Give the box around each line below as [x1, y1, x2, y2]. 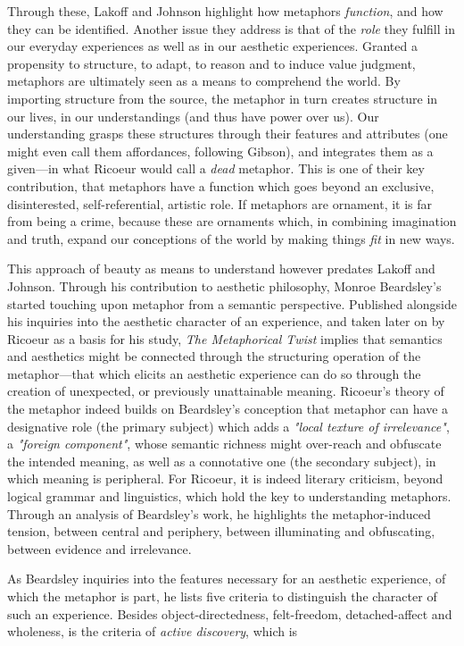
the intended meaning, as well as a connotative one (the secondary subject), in [7, 451, 436, 470]
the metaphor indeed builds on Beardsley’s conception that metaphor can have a [7, 399, 449, 418]
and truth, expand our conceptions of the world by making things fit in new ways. [7, 229, 455, 247]
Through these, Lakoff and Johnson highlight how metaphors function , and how [7, 2, 443, 20]
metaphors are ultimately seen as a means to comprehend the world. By [7, 71, 401, 90]
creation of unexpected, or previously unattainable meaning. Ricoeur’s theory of [7, 382, 444, 400]
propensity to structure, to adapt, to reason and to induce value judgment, [7, 54, 416, 72]
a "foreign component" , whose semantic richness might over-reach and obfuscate [7, 434, 442, 453]
